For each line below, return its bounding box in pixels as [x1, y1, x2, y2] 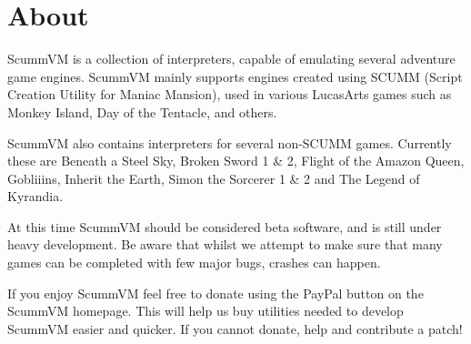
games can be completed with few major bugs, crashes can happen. [7, 253, 381, 272]
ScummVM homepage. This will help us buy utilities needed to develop [7, 301, 404, 320]
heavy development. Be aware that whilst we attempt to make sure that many [7, 235, 443, 254]
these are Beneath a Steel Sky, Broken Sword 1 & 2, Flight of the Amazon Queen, [7, 151, 465, 170]
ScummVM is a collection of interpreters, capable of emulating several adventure [7, 49, 456, 68]
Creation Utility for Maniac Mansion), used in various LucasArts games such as [7, 85, 452, 104]
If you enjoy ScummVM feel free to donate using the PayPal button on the [7, 283, 424, 302]
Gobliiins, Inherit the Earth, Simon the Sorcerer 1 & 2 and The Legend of [7, 168, 420, 187]
